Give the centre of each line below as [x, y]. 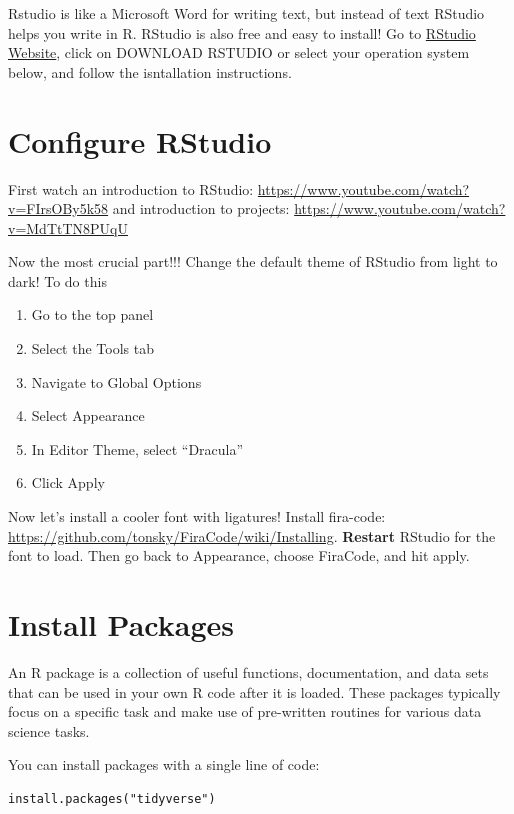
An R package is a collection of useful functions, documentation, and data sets [248, 671]
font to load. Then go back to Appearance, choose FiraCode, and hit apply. [239, 555]
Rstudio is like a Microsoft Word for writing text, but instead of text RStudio [246, 13]
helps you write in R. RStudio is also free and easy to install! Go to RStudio [242, 32]
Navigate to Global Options [116, 381]
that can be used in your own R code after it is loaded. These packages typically [254, 691]
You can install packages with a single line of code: [164, 764]
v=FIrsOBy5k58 [58, 208]
